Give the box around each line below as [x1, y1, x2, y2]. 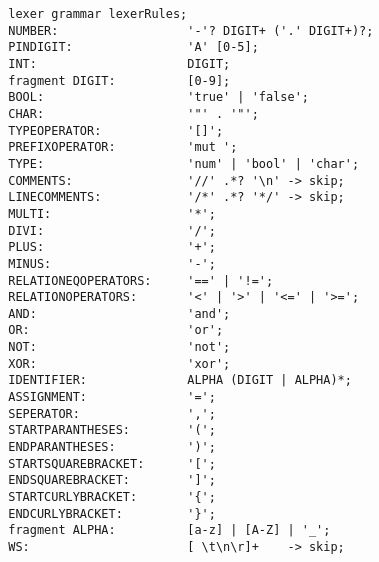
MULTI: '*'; [8, 206, 216, 221]
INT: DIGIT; [8, 56, 231, 71]
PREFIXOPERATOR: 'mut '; [8, 140, 238, 155]
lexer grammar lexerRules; [8, 7, 188, 21]
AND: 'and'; [8, 306, 231, 321]
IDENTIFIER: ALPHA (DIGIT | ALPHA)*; [8, 373, 352, 388]
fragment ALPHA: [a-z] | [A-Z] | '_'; [8, 523, 331, 538]
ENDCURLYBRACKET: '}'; [8, 506, 216, 521]
